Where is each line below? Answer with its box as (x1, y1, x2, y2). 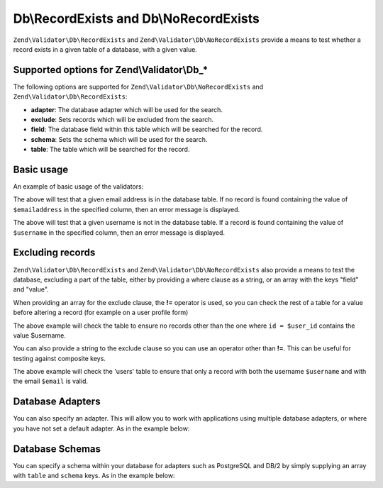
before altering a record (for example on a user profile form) (13, 309, 189, 317)
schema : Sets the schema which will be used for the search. (30, 135, 208, 143)
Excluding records (13, 247, 96, 259)
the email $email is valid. (13, 377, 89, 386)
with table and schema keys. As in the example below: (13, 472, 175, 480)
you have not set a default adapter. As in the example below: (13, 424, 190, 433)
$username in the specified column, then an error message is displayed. (13, 228, 226, 237)
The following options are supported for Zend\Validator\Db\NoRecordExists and (13, 82, 264, 91)
